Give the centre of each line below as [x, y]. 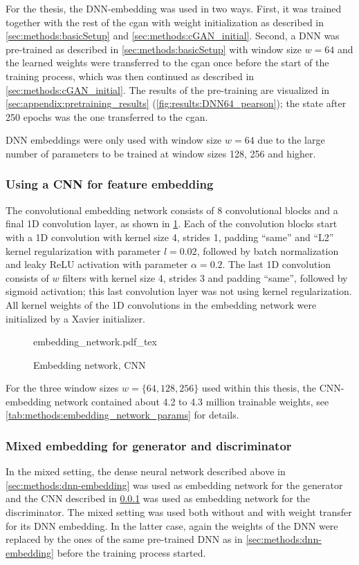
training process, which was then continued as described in [130, 76]
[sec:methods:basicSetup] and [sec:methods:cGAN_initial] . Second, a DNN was [173, 36]
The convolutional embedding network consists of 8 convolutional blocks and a [172, 210]
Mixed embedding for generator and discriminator [149, 445]
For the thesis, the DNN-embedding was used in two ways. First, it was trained [174, 8]
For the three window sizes [62, 388]
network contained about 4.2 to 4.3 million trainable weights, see [192, 401]
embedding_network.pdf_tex [95, 342]
